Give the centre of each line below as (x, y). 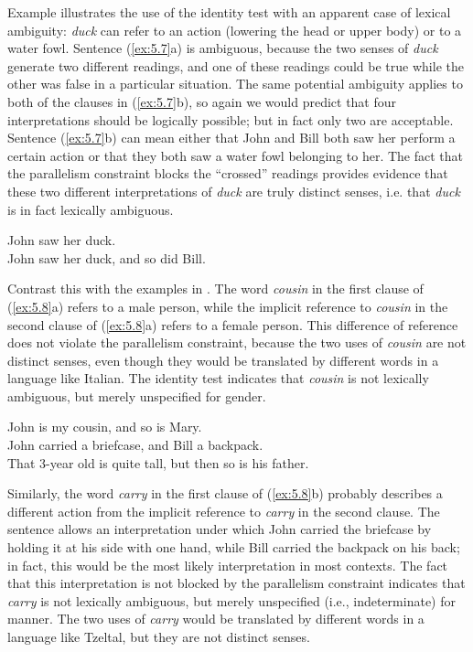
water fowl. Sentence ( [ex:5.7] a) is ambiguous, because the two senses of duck (223, 48)
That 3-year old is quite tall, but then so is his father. (158, 462)
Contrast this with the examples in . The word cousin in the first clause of (215, 289)
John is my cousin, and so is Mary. (105, 427)
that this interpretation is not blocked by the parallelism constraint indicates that (236, 583)
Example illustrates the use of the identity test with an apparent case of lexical (229, 12)
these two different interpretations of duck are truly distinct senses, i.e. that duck (234, 191)
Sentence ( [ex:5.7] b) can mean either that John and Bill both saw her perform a (231, 138)
